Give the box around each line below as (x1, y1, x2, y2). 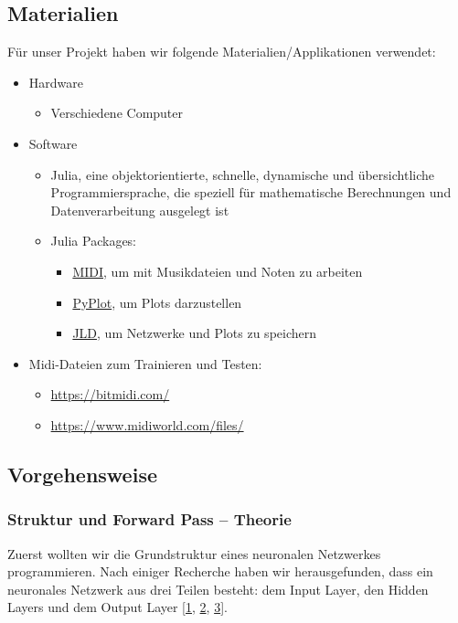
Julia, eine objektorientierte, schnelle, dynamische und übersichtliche (50, 164, 434, 184)
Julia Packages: (50, 231, 137, 250)
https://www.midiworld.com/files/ (50, 415, 244, 434)
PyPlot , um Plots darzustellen (72, 292, 242, 311)
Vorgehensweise (7, 459, 157, 488)
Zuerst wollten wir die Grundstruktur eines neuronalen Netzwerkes (7, 544, 381, 563)
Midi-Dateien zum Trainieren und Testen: (28, 354, 262, 373)
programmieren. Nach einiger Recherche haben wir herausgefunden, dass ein (7, 562, 433, 581)
